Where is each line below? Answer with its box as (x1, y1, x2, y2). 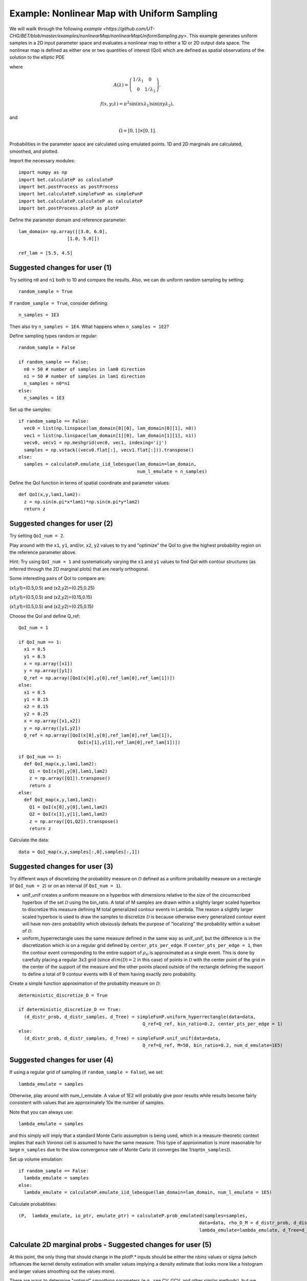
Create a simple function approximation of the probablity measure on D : (9, 980, 161, 986)
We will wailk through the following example (9, 26, 102, 32)
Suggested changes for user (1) (9, 263, 112, 272)
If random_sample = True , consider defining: (9, 300, 108, 306)
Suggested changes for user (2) (9, 519, 114, 528)
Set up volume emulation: (9, 1156, 63, 1162)
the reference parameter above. (9, 549, 77, 555)
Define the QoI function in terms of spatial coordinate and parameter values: (9, 480, 170, 486)
